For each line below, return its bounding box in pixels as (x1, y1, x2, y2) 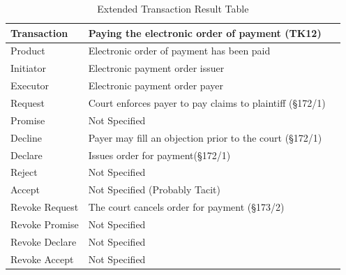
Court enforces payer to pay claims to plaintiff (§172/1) (88, 95, 326, 110)
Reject (10, 165, 38, 179)
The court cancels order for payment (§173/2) (88, 200, 285, 214)
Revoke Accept (10, 251, 74, 266)
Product (10, 43, 45, 58)
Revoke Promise (10, 216, 79, 231)
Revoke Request (10, 200, 79, 214)
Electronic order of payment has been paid (88, 43, 271, 58)
